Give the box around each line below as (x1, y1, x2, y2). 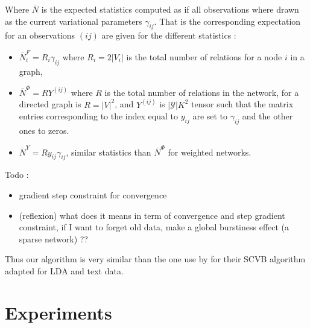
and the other (242, 110, 293, 122)
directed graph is (19, 98, 81, 110)
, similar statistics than (66, 145, 151, 158)
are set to (192, 110, 228, 122)
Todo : (5, 168, 29, 181)
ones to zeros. (19, 124, 69, 137)
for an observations (5, 29, 75, 42)
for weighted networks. (168, 145, 251, 158)
